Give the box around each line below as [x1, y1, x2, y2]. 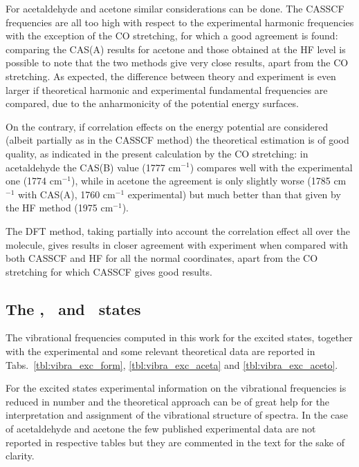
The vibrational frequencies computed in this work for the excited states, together [6, 330, 353, 345]
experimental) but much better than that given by [127, 187, 341, 201]
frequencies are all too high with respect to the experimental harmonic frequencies [6, 15, 354, 29]
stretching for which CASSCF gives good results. [6, 264, 212, 278]
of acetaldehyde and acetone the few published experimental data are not [6, 421, 316, 436]
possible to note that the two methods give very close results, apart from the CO [6, 55, 349, 70]
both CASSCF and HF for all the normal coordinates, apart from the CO [6, 251, 318, 265]
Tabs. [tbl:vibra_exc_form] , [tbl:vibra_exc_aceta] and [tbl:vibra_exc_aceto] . [6, 357, 338, 372]
